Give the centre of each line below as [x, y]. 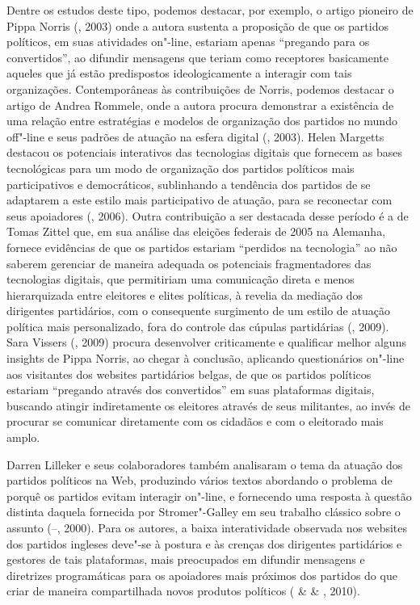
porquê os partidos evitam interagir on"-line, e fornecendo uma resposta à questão [209, 496]
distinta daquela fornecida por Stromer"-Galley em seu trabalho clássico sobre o [204, 512]
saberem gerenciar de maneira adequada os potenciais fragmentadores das [189, 263]
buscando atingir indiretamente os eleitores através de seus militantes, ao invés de [209, 405]
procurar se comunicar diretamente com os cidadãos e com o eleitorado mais [195, 421]
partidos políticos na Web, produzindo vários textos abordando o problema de [199, 480]
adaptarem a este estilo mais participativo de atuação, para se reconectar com [199, 200]
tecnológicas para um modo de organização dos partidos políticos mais [181, 168]
